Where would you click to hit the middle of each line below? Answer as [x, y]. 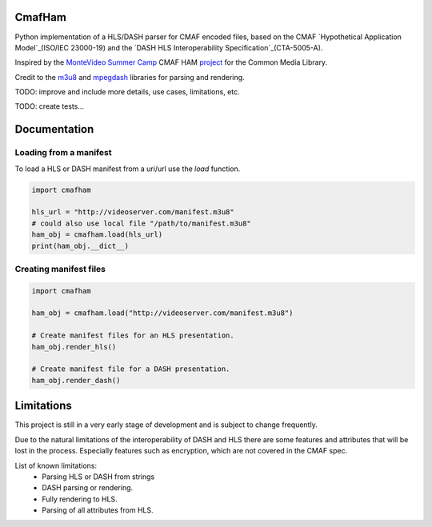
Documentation [54, 129]
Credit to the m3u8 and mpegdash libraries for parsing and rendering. [130, 77]
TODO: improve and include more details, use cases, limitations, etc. [127, 92]
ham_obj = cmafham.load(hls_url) [97, 235]
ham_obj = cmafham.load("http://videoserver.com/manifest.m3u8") [162, 313]
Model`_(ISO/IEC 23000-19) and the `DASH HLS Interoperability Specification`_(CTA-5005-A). [169, 47]
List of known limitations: [56, 465]
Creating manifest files [60, 269]
